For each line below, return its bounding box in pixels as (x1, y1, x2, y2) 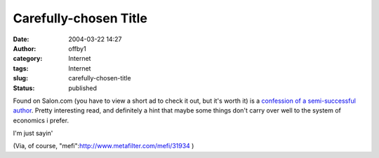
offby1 (68, 44, 87, 52)
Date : (13, 35, 29, 43)
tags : (13, 64, 29, 73)
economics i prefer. (13, 116, 69, 124)
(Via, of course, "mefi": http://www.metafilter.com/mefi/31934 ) (13, 142, 194, 150)
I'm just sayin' (13, 129, 53, 138)
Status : (13, 84, 35, 92)
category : (13, 55, 43, 63)
